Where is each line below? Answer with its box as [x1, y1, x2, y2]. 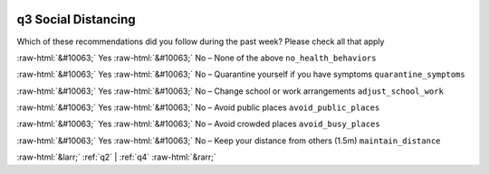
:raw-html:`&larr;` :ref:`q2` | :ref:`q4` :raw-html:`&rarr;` [16, 151, 216, 162]
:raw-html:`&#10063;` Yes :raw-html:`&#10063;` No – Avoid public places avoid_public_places [16, 102, 380, 113]
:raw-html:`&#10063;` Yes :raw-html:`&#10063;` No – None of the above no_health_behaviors [16, 52, 377, 63]
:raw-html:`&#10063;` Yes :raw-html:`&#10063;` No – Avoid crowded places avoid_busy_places [16, 118, 380, 130]
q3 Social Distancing [16, 12, 136, 27]
